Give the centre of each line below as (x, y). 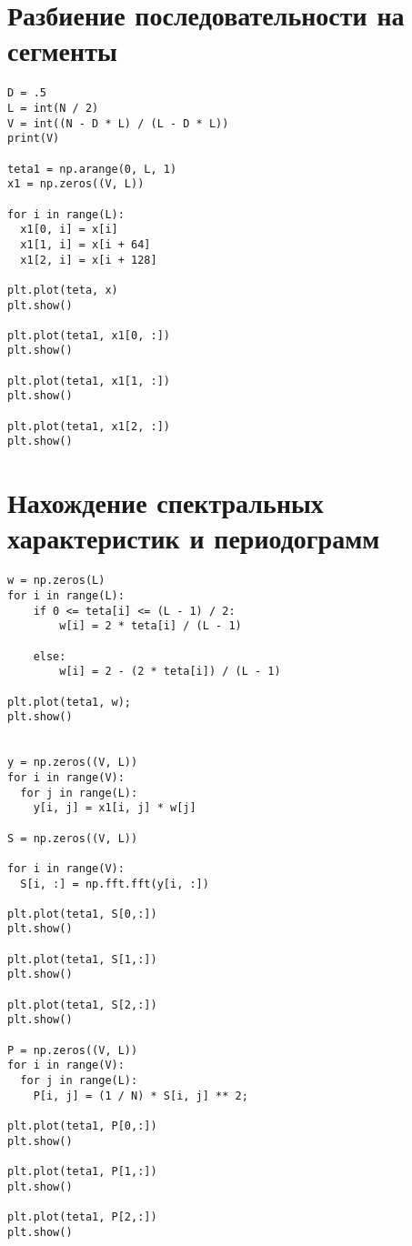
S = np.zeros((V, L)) (73, 838)
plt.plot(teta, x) (63, 290)
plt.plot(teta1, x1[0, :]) (89, 335)
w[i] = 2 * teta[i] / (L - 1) (151, 626)
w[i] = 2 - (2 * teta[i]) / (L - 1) (170, 672)
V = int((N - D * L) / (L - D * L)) (118, 123)
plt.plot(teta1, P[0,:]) (82, 1126)
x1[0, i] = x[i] (69, 230)
